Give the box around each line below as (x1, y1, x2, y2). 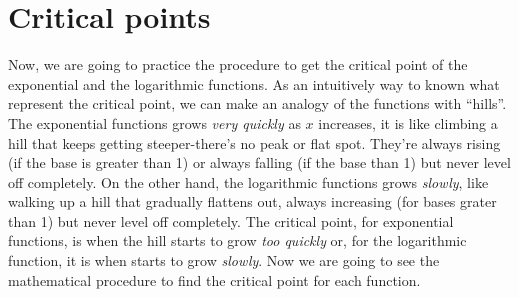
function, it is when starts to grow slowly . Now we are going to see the (8, 250, 440, 271)
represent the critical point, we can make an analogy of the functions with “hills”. (8, 93, 507, 114)
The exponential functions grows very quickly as (8, 112, 301, 133)
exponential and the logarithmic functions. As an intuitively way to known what (8, 73, 500, 94)
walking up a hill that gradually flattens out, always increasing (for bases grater (8, 191, 497, 212)
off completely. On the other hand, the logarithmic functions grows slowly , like (8, 171, 489, 192)
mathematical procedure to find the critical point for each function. (8, 269, 421, 290)
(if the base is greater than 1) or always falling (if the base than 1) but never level (8, 152, 511, 173)
